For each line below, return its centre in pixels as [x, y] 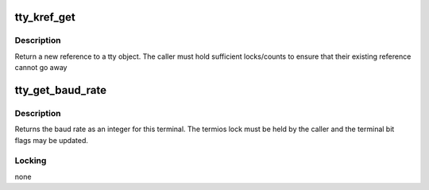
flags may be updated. [52, 140]
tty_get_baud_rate [61, 90]
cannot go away [41, 68]
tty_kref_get [45, 17]
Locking [31, 161]
